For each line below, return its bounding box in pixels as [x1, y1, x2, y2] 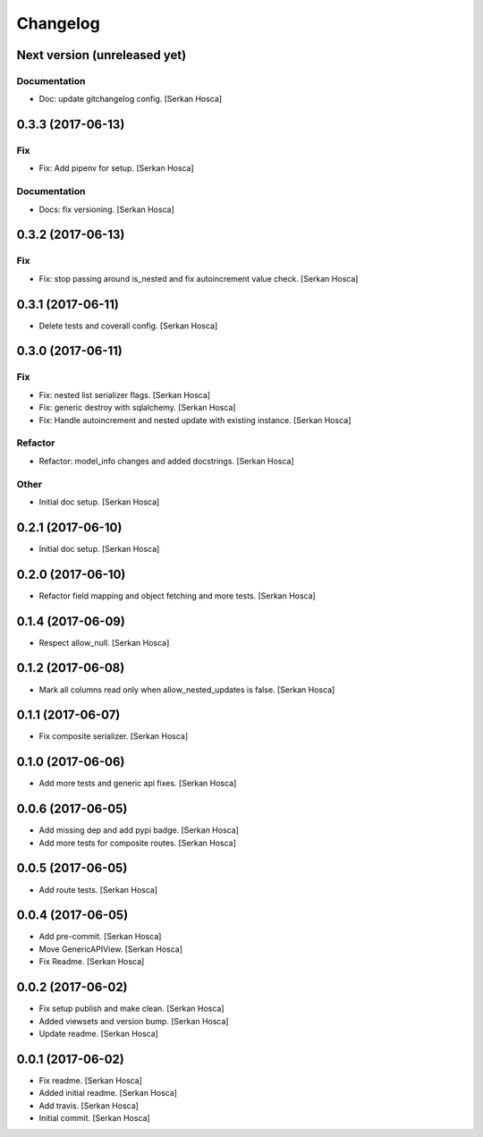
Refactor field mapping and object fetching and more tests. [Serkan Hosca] [38, 590, 317, 601]
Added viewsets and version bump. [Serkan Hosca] [38, 1015, 229, 1026]
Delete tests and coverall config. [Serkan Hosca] [38, 320, 218, 331]
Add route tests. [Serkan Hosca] [38, 884, 158, 895]
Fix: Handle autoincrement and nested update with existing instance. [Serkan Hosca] [38, 414, 352, 425]
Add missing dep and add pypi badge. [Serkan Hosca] [38, 825, 239, 836]
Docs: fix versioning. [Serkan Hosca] [38, 204, 174, 215]
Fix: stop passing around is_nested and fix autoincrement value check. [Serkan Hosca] [38, 273, 359, 284]
